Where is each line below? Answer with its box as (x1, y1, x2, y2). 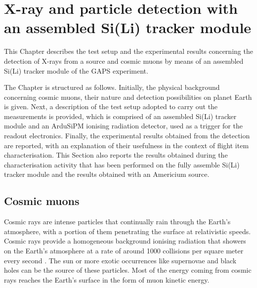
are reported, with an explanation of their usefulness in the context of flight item (4, 140, 249, 150)
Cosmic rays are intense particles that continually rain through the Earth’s (4, 216, 231, 227)
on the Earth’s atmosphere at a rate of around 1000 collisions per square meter (4, 246, 244, 256)
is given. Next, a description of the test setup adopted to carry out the (4, 101, 218, 112)
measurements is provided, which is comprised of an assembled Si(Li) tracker (4, 111, 237, 121)
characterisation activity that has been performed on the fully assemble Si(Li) (4, 159, 240, 169)
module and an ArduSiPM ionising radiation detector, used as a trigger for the (4, 121, 243, 131)
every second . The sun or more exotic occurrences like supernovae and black (4, 255, 237, 265)
